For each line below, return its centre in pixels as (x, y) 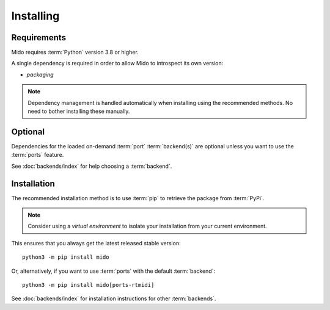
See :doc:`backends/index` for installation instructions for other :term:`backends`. (114, 298)
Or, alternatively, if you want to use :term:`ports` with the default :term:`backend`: (113, 271)
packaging (40, 74)
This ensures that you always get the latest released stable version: (96, 243)
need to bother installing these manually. (79, 111)
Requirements (39, 38)
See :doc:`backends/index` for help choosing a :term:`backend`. (92, 166)
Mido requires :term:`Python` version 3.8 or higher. (75, 52)
